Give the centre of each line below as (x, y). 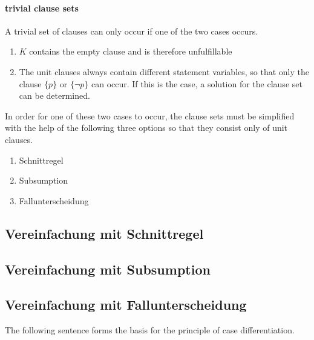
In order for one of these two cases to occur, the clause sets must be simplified (150, 115)
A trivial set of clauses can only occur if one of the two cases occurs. (132, 31)
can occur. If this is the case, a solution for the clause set (197, 83)
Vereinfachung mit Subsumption (108, 269)
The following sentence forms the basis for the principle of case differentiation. (150, 330)
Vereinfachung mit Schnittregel (104, 233)
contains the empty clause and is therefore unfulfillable (131, 51)
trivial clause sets (42, 8)
